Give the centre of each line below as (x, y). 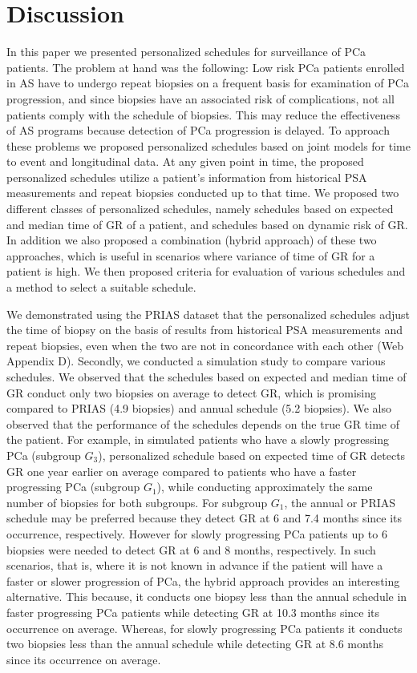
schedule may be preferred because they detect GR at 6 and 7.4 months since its (204, 518)
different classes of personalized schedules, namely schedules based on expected (200, 209)
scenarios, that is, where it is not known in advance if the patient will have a (195, 565)
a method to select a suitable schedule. (101, 287)
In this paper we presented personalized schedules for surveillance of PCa (186, 52)
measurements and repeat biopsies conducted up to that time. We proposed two (203, 193)
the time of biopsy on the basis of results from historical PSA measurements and (205, 330)
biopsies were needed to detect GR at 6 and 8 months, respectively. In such (191, 549)
